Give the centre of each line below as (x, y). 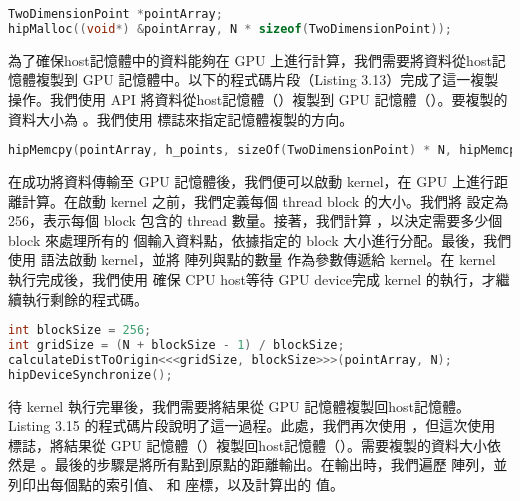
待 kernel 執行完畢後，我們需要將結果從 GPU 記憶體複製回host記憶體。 (239, 405)
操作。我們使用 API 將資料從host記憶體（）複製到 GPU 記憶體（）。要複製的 (258, 98)
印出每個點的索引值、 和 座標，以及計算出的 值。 (182, 484)
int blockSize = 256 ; (80, 330)
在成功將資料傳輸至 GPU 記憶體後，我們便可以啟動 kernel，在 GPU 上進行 (251, 181)
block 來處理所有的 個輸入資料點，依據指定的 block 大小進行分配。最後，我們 (260, 239)
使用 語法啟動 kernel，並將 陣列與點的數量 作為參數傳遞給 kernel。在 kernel (252, 259)
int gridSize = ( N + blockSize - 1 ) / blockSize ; (176, 345)
